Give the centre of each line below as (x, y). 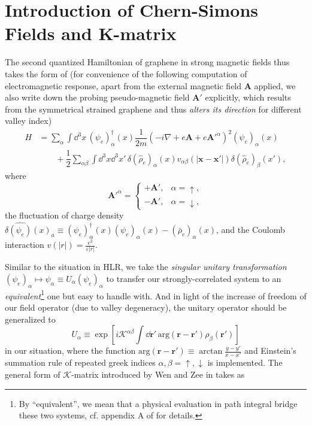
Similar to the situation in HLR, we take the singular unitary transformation (146, 267)
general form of (33, 374)
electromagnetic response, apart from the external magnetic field (123, 85)
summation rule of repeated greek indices (80, 362)
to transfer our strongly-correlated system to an (194, 278)
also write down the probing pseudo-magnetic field (97, 97)
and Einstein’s (270, 350)
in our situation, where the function (70, 350)
